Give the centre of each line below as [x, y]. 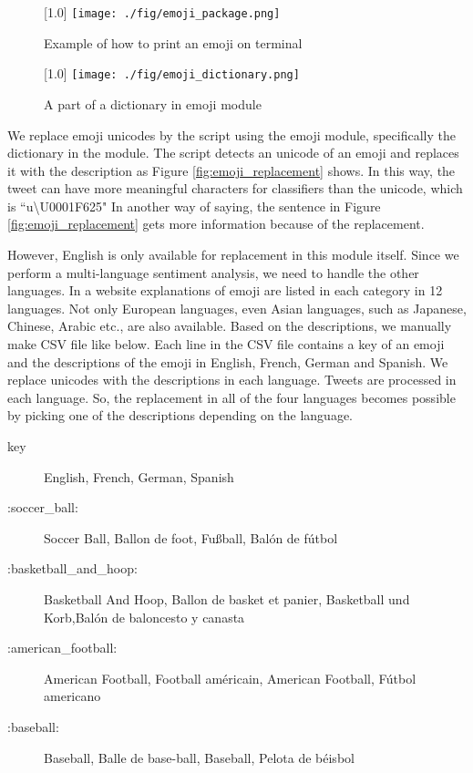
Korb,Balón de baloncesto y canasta [144, 617]
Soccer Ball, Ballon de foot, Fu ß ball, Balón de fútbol [191, 537]
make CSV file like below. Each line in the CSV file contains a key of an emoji [226, 344]
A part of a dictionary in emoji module [153, 103]
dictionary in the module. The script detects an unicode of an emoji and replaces [233, 153]
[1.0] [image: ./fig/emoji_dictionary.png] [172, 73]
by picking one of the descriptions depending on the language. [180, 415]
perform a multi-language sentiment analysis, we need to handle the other [213, 272]
